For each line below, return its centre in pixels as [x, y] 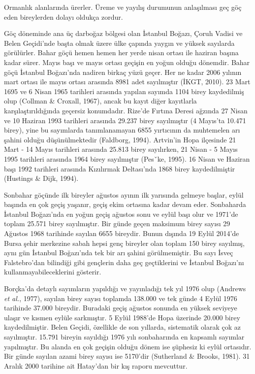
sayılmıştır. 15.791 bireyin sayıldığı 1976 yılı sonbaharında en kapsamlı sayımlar [124, 337]
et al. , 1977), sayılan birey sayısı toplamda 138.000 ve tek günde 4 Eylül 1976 [121, 298]
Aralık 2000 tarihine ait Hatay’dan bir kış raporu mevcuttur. [96, 365]
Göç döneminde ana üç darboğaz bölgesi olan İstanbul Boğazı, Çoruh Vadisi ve [123, 33]
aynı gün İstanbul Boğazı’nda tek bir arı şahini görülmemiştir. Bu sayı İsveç [119, 253]
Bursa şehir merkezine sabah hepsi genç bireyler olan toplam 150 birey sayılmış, [124, 243]
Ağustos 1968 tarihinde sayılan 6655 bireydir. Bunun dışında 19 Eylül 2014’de [122, 233]
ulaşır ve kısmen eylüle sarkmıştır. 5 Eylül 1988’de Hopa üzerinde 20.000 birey [122, 317]
